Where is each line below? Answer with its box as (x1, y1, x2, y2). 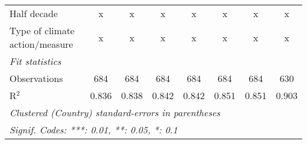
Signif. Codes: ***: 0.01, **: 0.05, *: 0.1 (9, 123, 178, 136)
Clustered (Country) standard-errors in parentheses (9, 106, 220, 119)
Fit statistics (9, 54, 61, 68)
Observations (9, 71, 63, 85)
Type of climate (9, 24, 75, 37)
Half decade (9, 6, 58, 20)
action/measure (9, 37, 73, 51)
